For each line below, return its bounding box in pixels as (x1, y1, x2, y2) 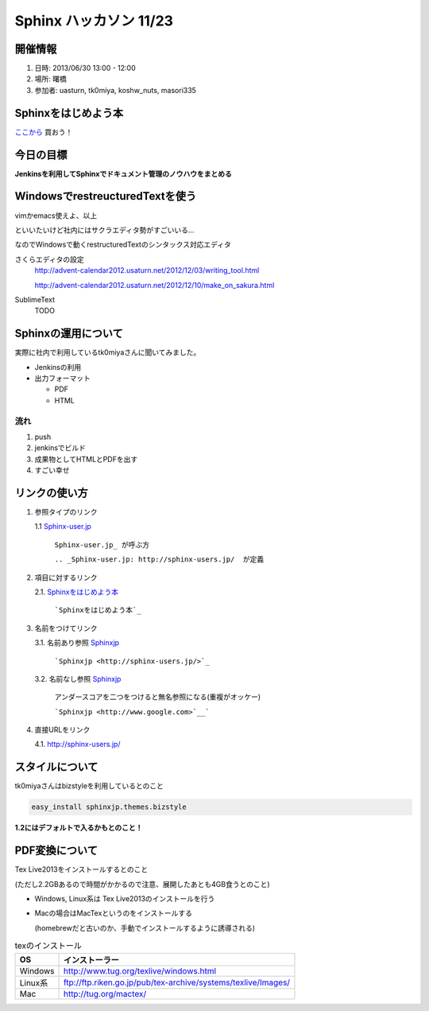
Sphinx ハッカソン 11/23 (14, 12, 174, 29)
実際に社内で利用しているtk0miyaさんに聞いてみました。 (14, 348, 201, 357)
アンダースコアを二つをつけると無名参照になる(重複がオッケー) (54, 692, 261, 702)
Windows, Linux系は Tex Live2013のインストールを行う (34, 894, 215, 904)
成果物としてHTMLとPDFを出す (34, 454, 138, 464)
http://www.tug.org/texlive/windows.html (63, 965, 217, 976)
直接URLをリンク (34, 725, 91, 735)
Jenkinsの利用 (34, 362, 82, 371)
